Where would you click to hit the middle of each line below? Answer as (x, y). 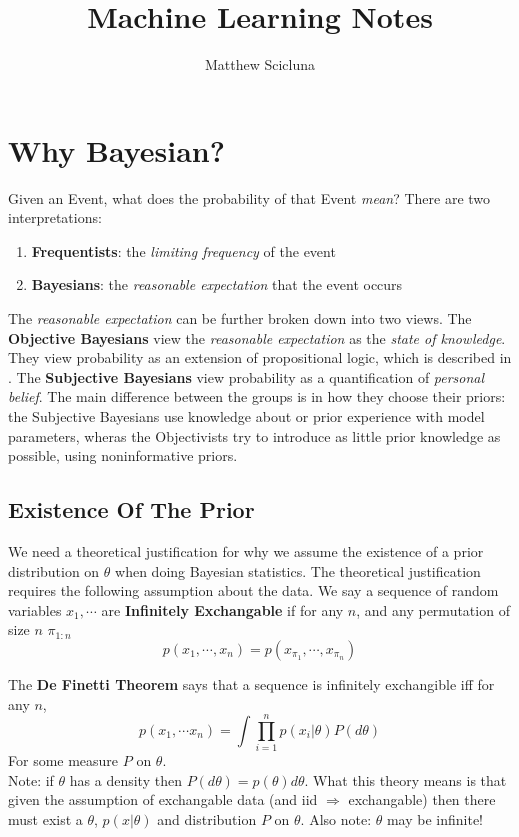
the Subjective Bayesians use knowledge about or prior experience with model (246, 416)
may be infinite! (435, 819)
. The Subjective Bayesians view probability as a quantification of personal (246, 376)
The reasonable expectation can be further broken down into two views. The (240, 318)
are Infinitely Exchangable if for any (222, 609)
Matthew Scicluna (260, 64)
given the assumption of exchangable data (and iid (163, 799)
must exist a (45, 819)
